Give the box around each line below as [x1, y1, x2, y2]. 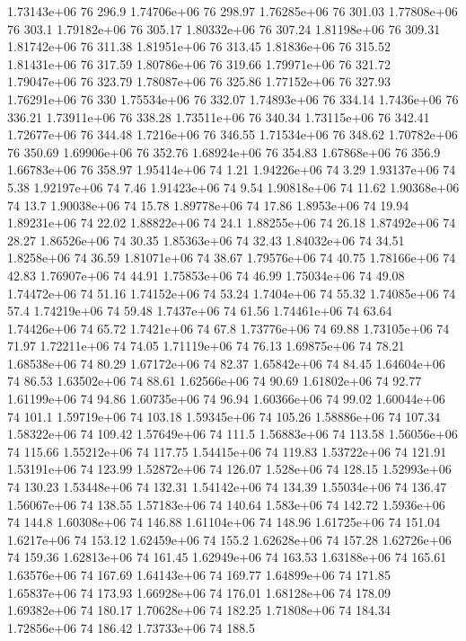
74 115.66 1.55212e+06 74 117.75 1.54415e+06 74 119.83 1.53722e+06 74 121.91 [7, 441, 447, 460]
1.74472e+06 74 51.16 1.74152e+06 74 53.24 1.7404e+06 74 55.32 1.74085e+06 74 [7, 283, 456, 302]
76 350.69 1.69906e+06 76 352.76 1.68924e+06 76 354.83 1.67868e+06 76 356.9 [7, 142, 441, 161]
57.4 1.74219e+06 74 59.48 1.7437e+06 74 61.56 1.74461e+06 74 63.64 [7, 301, 392, 320]
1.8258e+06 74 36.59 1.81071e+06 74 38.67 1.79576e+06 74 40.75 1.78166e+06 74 [7, 248, 456, 267]
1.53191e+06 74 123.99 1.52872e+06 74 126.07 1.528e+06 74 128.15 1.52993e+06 [7, 459, 452, 478]
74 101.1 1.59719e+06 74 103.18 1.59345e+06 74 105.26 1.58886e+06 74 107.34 [7, 406, 441, 425]
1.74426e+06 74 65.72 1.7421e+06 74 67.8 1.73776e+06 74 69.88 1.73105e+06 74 [7, 318, 450, 337]
